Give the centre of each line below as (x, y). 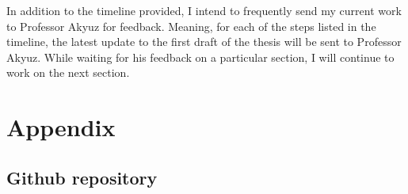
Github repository (82, 177)
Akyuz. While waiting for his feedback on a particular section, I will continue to (200, 57)
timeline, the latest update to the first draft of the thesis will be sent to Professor (204, 42)
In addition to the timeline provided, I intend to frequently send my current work (204, 10)
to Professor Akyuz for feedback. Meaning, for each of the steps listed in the (191, 26)
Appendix (61, 127)
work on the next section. (68, 72)
